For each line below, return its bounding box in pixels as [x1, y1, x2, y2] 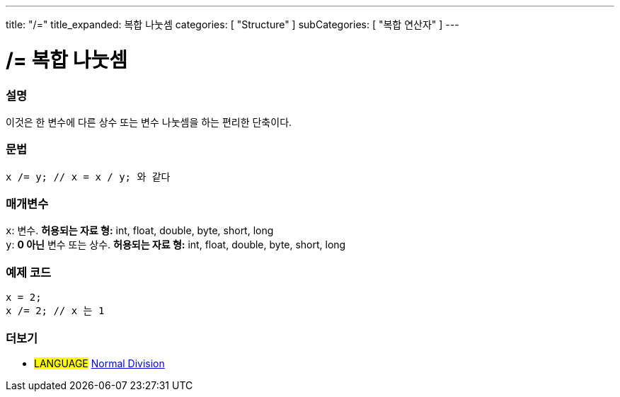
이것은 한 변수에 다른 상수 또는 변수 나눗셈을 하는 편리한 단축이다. [6, 115, 292, 128]
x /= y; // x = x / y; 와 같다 [6, 171, 171, 183]
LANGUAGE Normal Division [34, 357, 165, 369]
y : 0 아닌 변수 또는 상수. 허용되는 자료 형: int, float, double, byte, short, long [6, 238, 346, 251]
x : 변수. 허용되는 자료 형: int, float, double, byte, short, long [6, 224, 274, 237]
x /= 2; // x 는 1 [6, 305, 105, 317]
